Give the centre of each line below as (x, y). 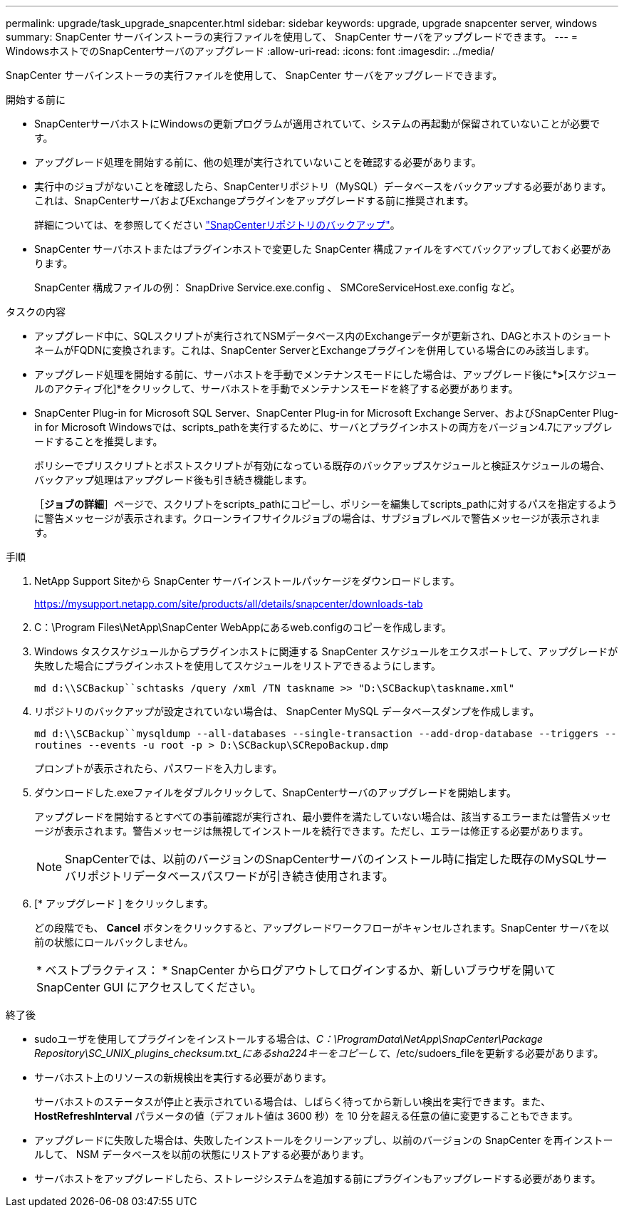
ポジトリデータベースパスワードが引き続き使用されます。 (241, 876)
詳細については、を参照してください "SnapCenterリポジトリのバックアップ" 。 (217, 225)
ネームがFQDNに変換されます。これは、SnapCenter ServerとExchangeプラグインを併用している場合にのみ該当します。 (314, 350)
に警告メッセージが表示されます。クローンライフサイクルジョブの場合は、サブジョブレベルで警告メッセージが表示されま (317, 518)
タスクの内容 (36, 312)
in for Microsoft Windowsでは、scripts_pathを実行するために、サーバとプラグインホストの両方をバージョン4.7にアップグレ (323, 427)
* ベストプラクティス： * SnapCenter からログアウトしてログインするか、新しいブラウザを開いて (296, 970)
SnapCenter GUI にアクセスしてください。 (149, 987)
